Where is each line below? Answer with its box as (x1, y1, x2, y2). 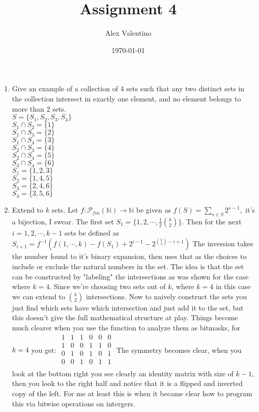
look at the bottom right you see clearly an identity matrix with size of (12, 368, 234, 378)
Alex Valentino (105, 28, 152, 38)
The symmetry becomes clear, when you (116, 344, 242, 355)
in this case (215, 281, 251, 292)
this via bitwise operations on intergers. (12, 398, 135, 408)
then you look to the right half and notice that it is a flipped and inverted (12, 378, 243, 389)
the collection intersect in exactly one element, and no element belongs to (12, 93, 241, 104)
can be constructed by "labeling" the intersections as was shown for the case (12, 271, 249, 281)
